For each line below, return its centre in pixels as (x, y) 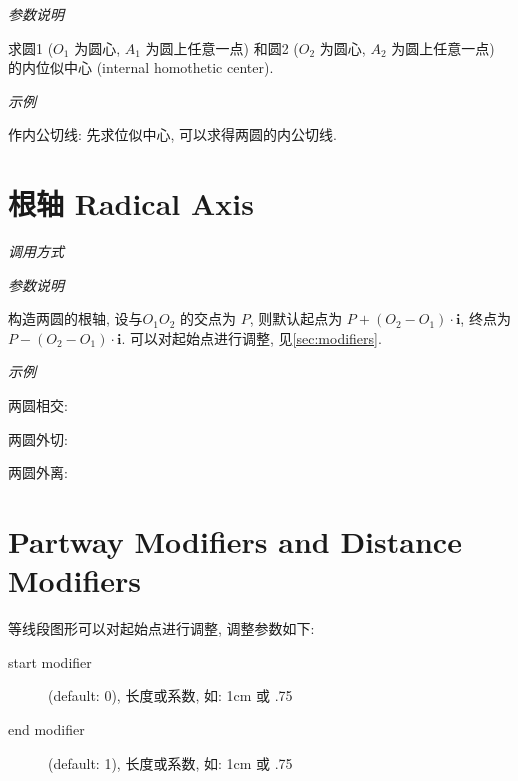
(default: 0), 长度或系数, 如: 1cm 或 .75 (170, 695)
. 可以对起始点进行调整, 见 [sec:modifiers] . (251, 337)
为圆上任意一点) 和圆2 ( (222, 47)
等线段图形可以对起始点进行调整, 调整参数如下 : (161, 628)
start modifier (50, 661)
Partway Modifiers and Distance (235, 541)
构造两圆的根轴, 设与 (75, 318)
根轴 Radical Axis (131, 203)
